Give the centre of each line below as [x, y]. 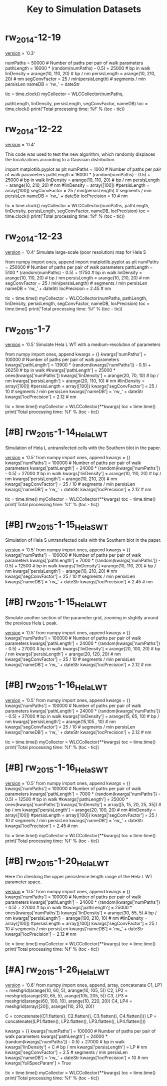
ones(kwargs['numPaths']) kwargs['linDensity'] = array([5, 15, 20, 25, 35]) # [83, 804]
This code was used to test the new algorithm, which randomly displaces [80, 154]
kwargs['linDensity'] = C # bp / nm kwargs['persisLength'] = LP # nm [76, 1047]
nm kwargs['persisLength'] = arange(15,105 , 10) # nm [60, 721]
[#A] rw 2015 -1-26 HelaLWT [57, 970]
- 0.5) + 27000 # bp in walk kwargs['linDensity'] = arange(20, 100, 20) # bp [83, 648]
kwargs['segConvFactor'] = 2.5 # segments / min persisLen [66, 1052]
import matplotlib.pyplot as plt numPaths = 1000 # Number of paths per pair [83, 169]
